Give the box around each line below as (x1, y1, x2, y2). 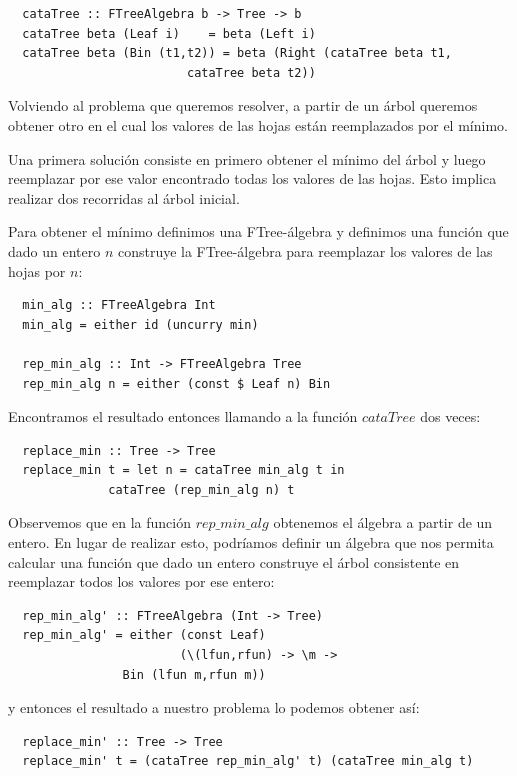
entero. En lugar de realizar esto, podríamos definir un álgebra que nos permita (8, 532, 494, 553)
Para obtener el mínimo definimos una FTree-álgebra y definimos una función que (8, 221, 509, 242)
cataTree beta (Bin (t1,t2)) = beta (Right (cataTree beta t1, (22, 46, 452, 61)
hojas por (8, 260, 66, 281)
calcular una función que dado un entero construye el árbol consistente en (8, 551, 460, 572)
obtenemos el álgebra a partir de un (273, 512, 493, 533)
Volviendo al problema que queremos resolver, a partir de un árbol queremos (8, 95, 478, 116)
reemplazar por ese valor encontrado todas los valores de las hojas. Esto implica (8, 168, 497, 189)
